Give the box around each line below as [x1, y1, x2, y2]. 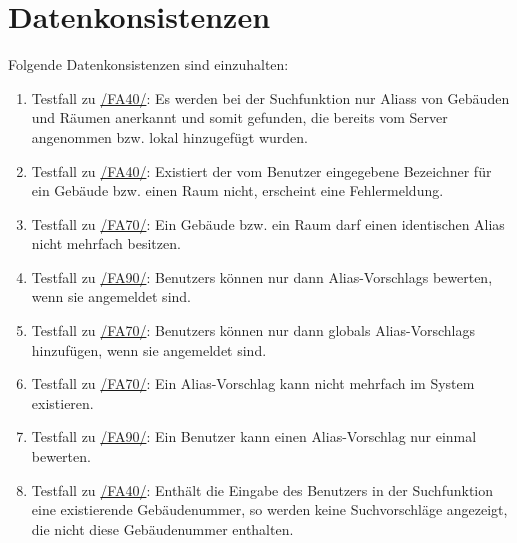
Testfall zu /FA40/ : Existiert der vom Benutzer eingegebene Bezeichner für [31, 160, 492, 181]
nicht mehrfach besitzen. [31, 233, 181, 254]
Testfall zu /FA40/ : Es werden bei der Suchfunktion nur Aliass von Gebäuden [31, 87, 510, 108]
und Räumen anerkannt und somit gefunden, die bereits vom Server [31, 107, 448, 128]
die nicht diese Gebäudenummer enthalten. [31, 518, 294, 539]
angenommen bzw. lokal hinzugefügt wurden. [31, 126, 308, 147]
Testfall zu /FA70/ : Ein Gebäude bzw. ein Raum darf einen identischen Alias [31, 213, 505, 234]
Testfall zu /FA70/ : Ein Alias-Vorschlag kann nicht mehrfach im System [31, 373, 475, 394]
